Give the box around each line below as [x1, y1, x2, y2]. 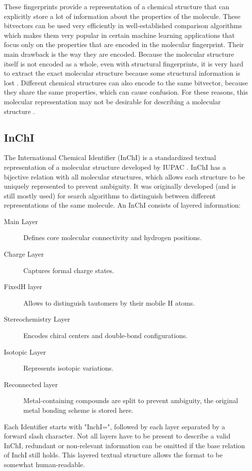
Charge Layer [4, 249, 44, 259]
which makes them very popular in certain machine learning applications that [4, 30, 235, 40]
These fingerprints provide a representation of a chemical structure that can [4, 1, 230, 11]
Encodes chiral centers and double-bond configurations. [23, 330, 188, 341]
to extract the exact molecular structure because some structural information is [4, 68, 240, 78]
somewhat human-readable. [4, 459, 85, 469]
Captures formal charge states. [23, 265, 114, 275]
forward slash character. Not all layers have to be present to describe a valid [4, 431, 231, 441]
